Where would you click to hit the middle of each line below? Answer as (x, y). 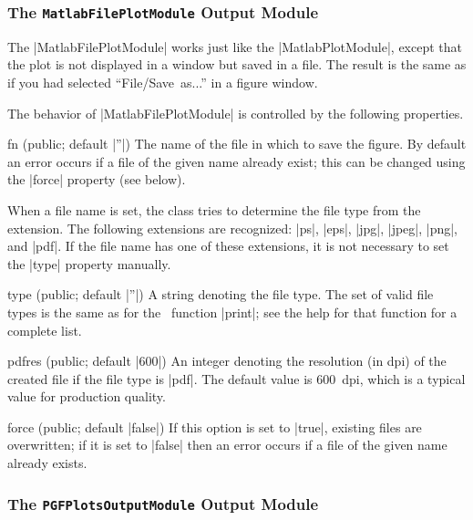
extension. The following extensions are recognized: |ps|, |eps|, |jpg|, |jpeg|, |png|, (233, 228)
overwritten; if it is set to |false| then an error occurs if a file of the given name (227, 445)
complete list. (45, 330)
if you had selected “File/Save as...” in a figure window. (163, 82)
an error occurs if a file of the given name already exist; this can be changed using (236, 161)
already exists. (47, 463)
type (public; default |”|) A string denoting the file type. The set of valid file (221, 294)
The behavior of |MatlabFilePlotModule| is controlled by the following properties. (236, 113)
